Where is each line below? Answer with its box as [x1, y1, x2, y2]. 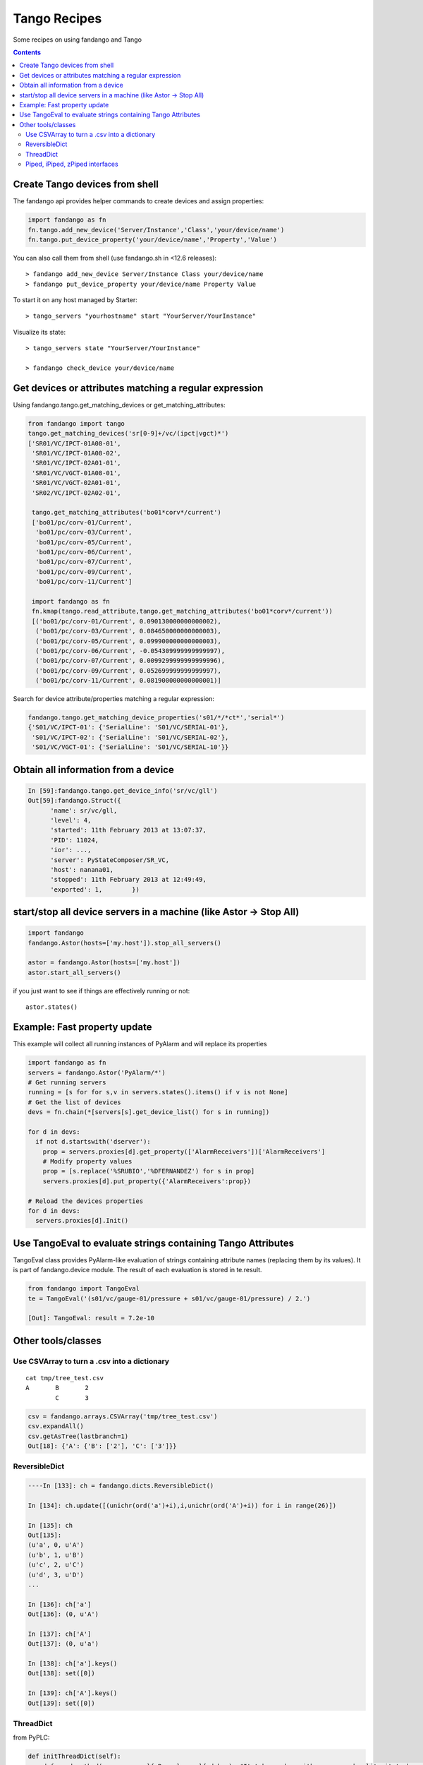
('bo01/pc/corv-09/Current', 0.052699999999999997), [35, 666, 221, 674]
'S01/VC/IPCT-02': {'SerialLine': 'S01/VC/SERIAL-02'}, [32, 733, 229, 741]
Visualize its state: [13, 328, 66, 336]
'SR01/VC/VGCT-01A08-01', [32, 469, 121, 477]
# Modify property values [42, 1158, 133, 1166]
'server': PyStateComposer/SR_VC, [50, 856, 169, 864]
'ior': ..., [50, 846, 92, 854]
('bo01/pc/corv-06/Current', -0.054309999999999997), [35, 647, 226, 654]
